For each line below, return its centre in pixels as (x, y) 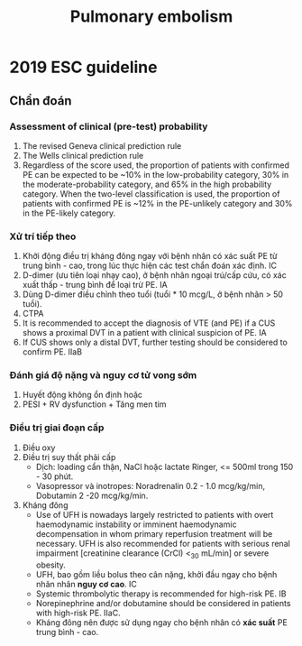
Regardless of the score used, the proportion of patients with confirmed (156, 165)
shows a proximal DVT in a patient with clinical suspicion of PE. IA (145, 333)
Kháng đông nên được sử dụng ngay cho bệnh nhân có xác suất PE (162, 622)
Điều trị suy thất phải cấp (69, 457)
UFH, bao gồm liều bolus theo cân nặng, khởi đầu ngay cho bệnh (156, 574)
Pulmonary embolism (151, 17)
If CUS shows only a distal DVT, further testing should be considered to (155, 342)
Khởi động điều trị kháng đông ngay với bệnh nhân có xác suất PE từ (150, 256)
